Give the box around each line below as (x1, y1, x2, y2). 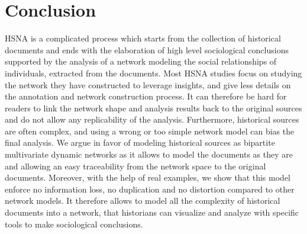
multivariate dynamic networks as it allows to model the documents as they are (5, 148, 293, 161)
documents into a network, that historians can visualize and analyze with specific (5, 206, 299, 219)
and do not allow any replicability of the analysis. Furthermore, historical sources (5, 113, 299, 126)
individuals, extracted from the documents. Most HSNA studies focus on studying (5, 66, 302, 79)
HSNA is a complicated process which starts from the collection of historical (5, 32, 281, 44)
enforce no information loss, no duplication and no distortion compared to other (5, 182, 295, 195)
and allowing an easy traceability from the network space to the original (5, 159, 266, 172)
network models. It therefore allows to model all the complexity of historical (5, 194, 280, 207)
